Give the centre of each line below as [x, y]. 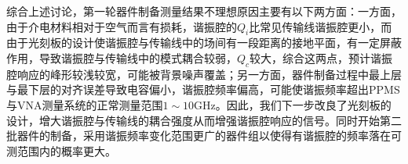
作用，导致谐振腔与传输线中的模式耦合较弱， [122, 57]
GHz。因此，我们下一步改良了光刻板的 [293, 104]
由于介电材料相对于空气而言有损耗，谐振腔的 [122, 26]
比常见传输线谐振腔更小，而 [321, 26]
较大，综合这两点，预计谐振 [321, 57]
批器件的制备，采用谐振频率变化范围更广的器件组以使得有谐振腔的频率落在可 [204, 135]
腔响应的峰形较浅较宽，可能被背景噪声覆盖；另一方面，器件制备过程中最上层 [204, 74]
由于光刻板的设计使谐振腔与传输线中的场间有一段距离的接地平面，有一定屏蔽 [204, 43]
